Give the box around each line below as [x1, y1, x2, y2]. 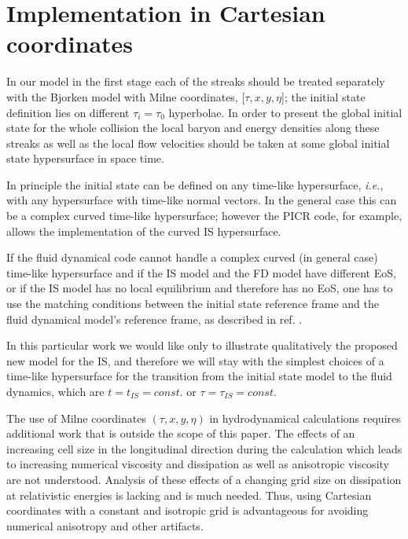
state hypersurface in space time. [6, 150, 164, 167]
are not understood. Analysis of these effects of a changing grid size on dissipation [6, 471, 402, 487]
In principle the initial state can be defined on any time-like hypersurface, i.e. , [6, 176, 384, 192]
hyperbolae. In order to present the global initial [168, 104, 402, 120]
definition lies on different [6, 104, 130, 120]
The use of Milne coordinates [6, 409, 146, 426]
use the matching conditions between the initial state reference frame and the [6, 295, 379, 312]
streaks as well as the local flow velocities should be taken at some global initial [6, 134, 390, 151]
